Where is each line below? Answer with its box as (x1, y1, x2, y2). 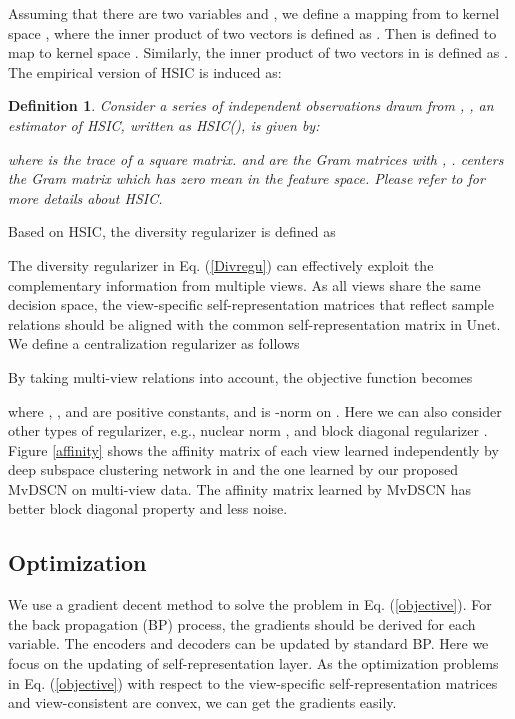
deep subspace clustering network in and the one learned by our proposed (8, 459, 459, 480)
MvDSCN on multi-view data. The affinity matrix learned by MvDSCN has (8, 478, 471, 499)
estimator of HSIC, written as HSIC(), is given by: (8, 114, 320, 135)
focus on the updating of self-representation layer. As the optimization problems (8, 653, 499, 674)
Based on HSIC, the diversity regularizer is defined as (8, 221, 336, 242)
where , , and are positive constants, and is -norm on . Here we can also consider (8, 400, 502, 421)
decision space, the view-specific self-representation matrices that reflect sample (8, 294, 494, 315)
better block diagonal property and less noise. (8, 498, 288, 519)
